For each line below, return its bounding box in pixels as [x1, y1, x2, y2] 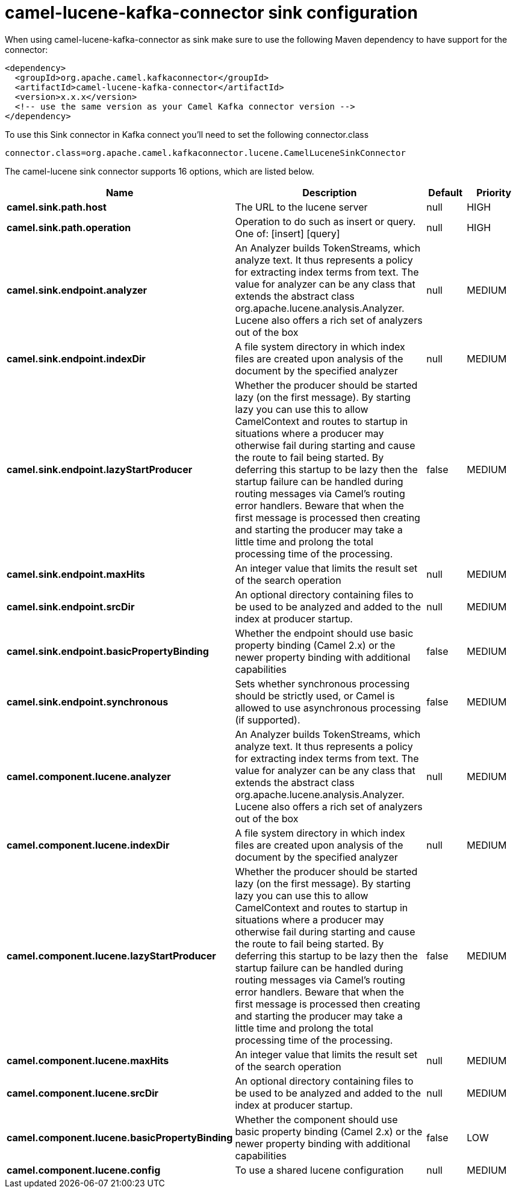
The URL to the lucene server [235, 200, 368, 213]
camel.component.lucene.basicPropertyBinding [7, 1131, 233, 1144]
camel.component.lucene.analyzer [7, 770, 171, 782]
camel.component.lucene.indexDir [7, 838, 170, 851]
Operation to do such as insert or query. [235, 215, 416, 228]
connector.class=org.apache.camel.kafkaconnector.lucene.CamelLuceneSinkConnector [5, 147, 406, 158]
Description [302, 186, 357, 199]
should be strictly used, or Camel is [235, 689, 395, 702]
